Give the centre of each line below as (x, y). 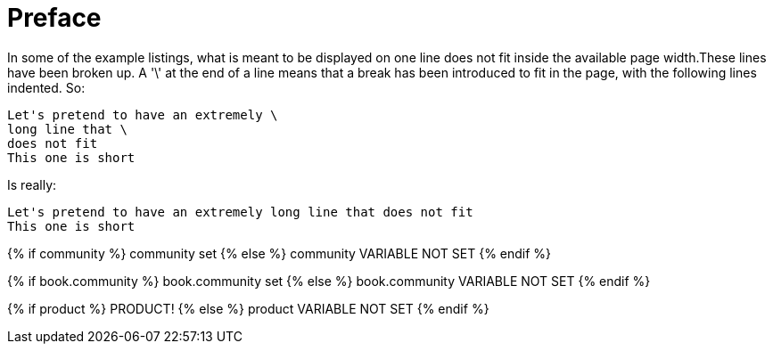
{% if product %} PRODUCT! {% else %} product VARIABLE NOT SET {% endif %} (248, 308)
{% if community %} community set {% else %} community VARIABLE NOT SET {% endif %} (280, 253)
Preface (54, 18)
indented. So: (46, 87)
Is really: (32, 184)
